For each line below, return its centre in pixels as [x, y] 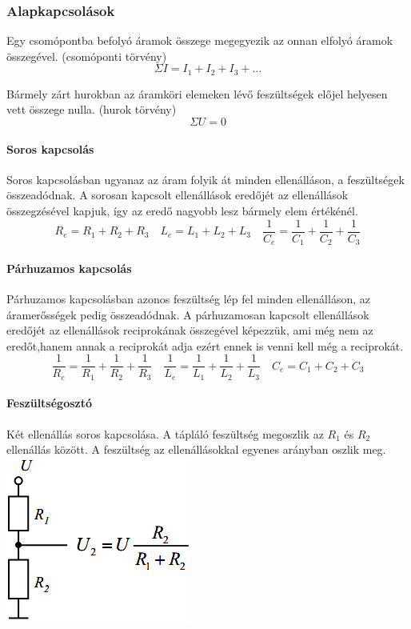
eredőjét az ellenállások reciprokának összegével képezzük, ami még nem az [190, 330]
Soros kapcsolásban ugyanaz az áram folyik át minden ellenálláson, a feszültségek [205, 179]
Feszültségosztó [50, 403]
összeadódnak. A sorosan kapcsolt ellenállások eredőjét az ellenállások [178, 195]
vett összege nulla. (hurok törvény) [92, 109]
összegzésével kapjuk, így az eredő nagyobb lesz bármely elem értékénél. [182, 211]
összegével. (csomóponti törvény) [87, 56]
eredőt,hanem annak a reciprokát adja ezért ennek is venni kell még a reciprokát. [205, 345]
